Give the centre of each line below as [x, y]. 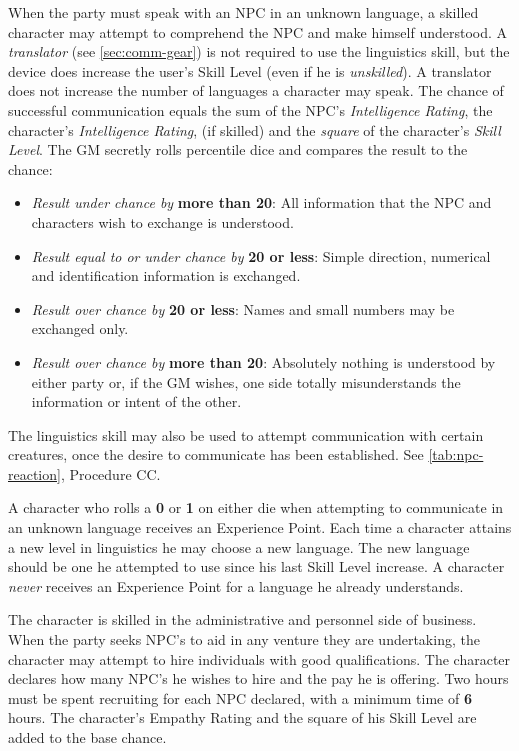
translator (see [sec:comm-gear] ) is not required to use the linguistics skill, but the [259, 51]
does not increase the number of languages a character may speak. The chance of [256, 90]
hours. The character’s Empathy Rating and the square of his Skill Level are [242, 717]
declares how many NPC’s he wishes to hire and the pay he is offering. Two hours [258, 678]
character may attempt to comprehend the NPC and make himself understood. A [258, 31]
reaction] [34, 473]
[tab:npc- [456, 454]
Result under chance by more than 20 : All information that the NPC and [261, 202]
